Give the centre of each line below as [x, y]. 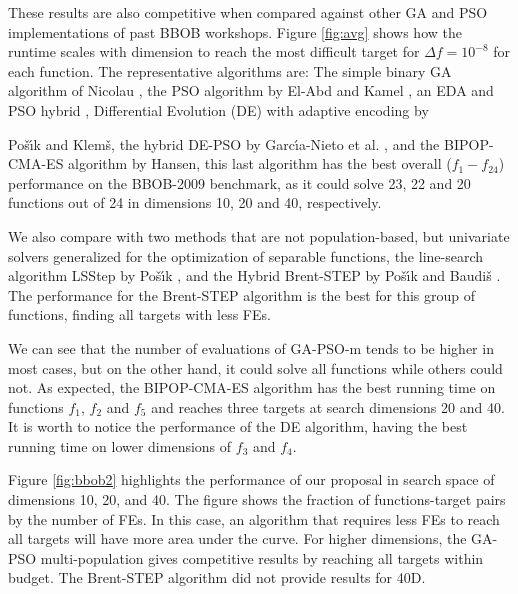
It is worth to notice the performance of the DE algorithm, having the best [238, 426]
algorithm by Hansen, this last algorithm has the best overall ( [260, 163]
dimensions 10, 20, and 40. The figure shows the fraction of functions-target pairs [257, 499]
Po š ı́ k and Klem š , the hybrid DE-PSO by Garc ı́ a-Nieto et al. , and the [224, 143]
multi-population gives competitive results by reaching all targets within [262, 557]
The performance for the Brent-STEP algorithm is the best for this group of [241, 294]
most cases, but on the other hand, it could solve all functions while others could [255, 367]
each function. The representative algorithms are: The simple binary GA [230, 70]
